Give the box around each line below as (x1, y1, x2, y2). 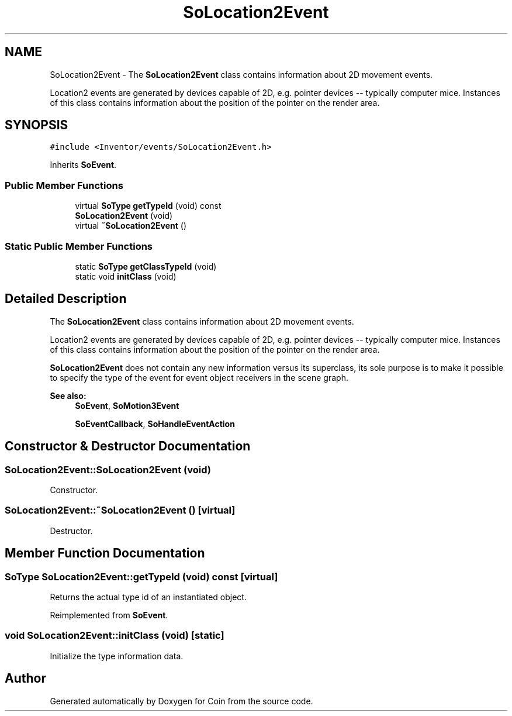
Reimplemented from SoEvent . (50, 610, 168, 620)
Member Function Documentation (5, 546, 205, 561)
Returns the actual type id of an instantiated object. (50, 591, 247, 602)
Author (5, 671, 46, 686)
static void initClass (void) (75, 271, 177, 281)
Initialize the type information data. (50, 650, 184, 661)
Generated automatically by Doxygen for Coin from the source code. (50, 696, 313, 706)
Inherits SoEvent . (50, 160, 117, 170)
